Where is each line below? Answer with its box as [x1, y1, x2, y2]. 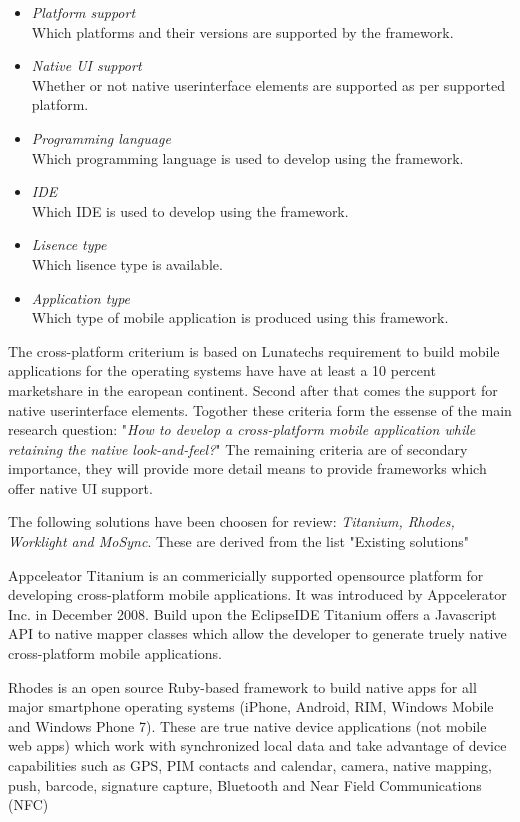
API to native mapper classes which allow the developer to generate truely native [8, 623, 507, 644]
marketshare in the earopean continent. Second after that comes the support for [8, 379, 498, 400]
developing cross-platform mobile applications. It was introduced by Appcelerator [8, 584, 507, 605]
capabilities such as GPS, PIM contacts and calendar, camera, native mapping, [8, 755, 492, 775]
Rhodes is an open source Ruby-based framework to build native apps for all [8, 676, 477, 697]
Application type [31, 287, 131, 308]
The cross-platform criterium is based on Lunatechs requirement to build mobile [8, 340, 500, 361]
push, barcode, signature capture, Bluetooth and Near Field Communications [8, 774, 482, 795]
